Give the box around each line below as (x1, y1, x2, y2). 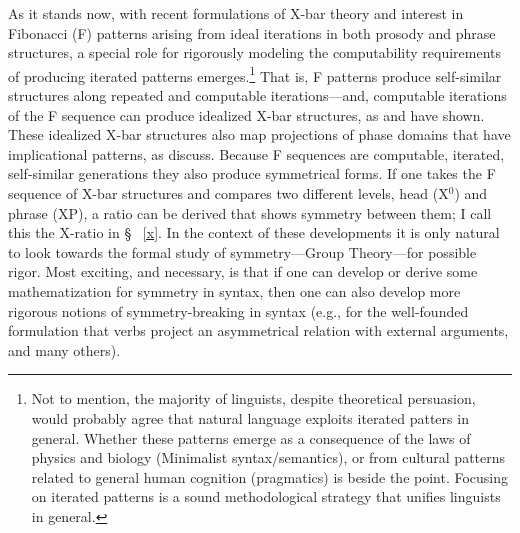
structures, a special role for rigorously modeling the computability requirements (8, 42, 502, 63)
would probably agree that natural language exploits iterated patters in (31, 407, 469, 428)
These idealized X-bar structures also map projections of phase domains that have (8, 124, 511, 145)
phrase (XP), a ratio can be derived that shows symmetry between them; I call (8, 202, 492, 223)
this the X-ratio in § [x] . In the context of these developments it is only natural (8, 222, 500, 243)
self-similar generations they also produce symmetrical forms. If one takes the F (8, 163, 496, 184)
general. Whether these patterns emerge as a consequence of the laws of (31, 427, 471, 448)
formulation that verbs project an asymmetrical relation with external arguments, (8, 320, 509, 341)
